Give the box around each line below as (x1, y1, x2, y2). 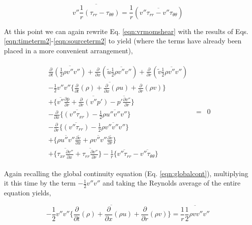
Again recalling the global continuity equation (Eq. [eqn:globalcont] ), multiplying (4, 168, 249, 178)
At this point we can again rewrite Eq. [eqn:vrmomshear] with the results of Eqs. (4, 26, 249, 36)
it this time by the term (4, 178, 76, 188)
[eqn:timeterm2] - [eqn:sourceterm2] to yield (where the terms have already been (4, 36, 242, 46)
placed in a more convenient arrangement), (4, 45, 133, 55)
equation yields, (4, 187, 51, 197)
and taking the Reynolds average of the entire (102, 178, 241, 188)
